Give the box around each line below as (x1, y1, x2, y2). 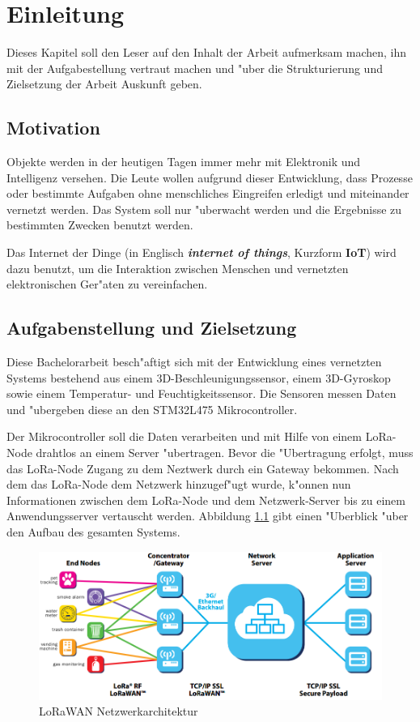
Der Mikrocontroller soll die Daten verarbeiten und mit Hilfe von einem (6, 428, 362, 445)
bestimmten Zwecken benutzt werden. (6, 216, 193, 233)
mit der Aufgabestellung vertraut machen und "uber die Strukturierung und (6, 59, 383, 76)
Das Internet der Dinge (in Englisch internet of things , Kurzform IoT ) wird (6, 244, 397, 261)
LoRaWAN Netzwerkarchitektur (39, 703, 198, 720)
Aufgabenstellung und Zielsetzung (6, 315, 297, 340)
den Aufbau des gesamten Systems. (6, 523, 180, 540)
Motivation (6, 115, 100, 140)
